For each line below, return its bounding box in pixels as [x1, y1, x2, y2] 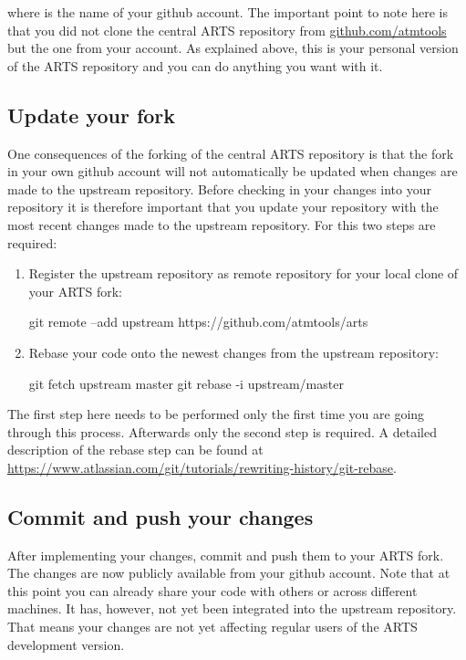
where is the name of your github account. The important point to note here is [7, 3, 448, 21]
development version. [7, 634, 125, 654]
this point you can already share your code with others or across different [7, 581, 418, 600]
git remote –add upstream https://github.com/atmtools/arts [28, 312, 368, 331]
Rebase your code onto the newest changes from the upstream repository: [28, 342, 439, 361]
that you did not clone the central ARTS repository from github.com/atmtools [7, 20, 447, 39]
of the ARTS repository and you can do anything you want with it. [7, 56, 383, 75]
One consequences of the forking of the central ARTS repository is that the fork [7, 143, 454, 162]
